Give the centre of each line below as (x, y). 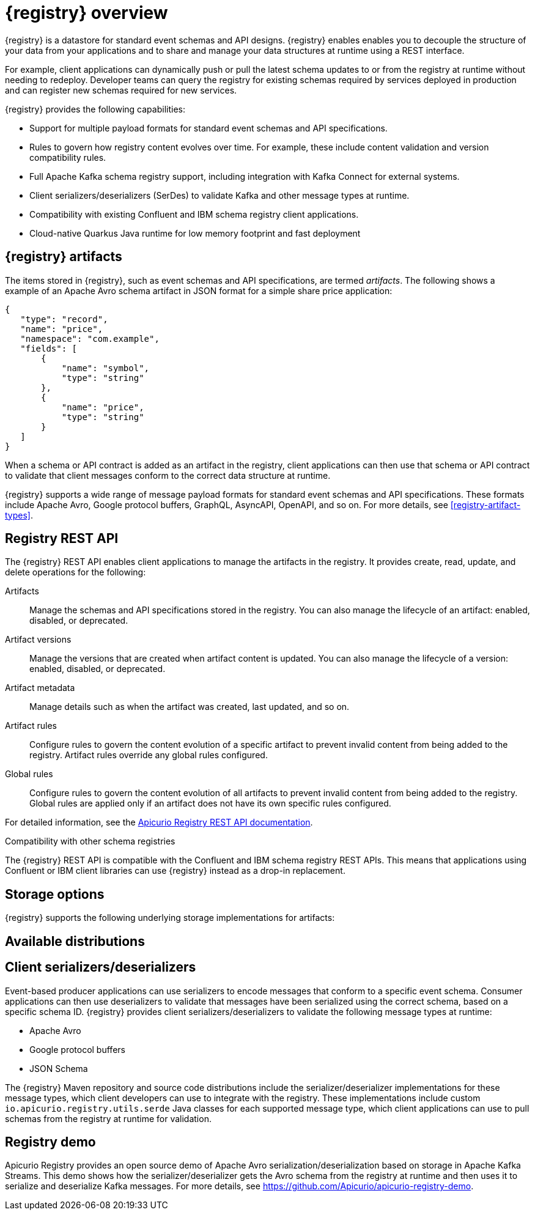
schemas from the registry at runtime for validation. (108, 1118)
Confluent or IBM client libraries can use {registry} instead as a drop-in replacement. (175, 871)
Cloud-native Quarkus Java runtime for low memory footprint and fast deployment (195, 233)
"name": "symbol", (105, 368)
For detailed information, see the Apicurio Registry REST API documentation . (159, 822)
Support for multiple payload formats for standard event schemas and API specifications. (208, 128)
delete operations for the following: (76, 572)
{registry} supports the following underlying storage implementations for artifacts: (170, 918)
